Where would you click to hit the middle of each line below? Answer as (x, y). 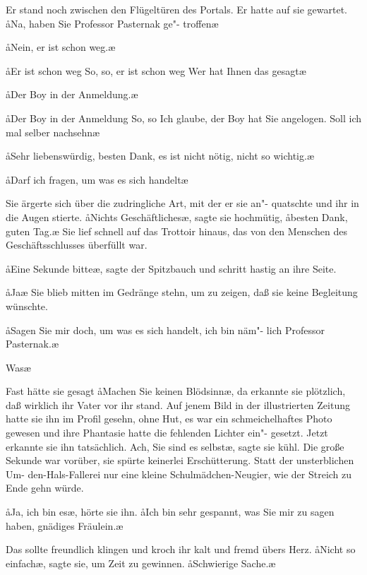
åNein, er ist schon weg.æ (61, 47)
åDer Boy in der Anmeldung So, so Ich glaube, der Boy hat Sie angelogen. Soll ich (183, 118)
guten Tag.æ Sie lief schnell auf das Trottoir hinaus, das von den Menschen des (176, 231)
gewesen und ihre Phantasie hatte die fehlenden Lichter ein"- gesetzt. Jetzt (167, 433)
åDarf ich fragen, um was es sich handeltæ (97, 179)
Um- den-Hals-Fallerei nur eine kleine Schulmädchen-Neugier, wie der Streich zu (179, 474)
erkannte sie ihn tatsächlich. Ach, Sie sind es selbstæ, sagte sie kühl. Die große (175, 446)
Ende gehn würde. (45, 488)
